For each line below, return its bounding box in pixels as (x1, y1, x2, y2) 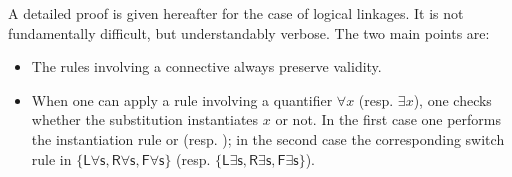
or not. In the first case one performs (275, 109, 501, 130)
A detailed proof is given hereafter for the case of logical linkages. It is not (8, 3, 464, 23)
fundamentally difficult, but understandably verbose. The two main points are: (8, 22, 490, 43)
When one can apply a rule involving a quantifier (31, 89, 333, 110)
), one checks (413, 89, 492, 110)
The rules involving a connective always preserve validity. (31, 56, 382, 77)
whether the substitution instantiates (31, 109, 259, 130)
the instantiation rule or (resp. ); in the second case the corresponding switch (31, 128, 505, 149)
